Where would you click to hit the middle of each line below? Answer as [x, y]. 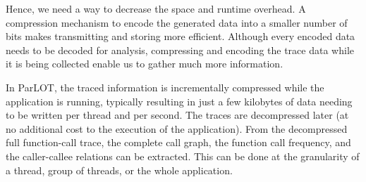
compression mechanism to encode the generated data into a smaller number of [177, 22]
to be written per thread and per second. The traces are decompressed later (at [177, 115]
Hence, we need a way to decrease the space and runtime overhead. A [156, 8]
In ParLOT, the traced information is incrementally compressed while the [165, 87]
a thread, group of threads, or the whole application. [119, 170]
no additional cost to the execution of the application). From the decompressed [177, 128]
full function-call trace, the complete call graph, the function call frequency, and [178, 142]
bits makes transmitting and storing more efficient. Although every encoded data [181, 36]
